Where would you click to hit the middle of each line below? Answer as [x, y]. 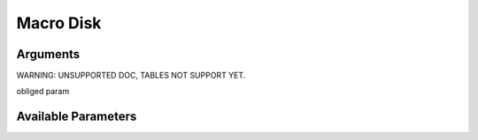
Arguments [48, 54]
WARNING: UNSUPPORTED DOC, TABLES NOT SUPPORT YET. [131, 76]
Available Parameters [77, 117]
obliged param [43, 92]
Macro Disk [59, 23]
